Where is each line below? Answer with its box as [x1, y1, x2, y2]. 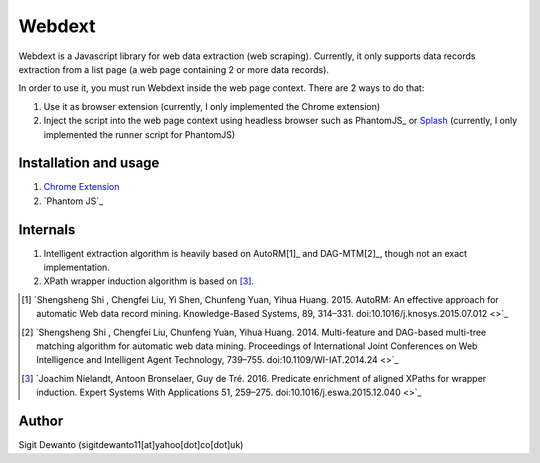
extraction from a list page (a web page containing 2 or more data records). [18, 63, 330, 75]
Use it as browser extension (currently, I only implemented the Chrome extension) [43, 100, 381, 112]
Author [18, 413, 64, 430]
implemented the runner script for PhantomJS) [43, 128, 236, 140]
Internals [18, 221, 76, 238]
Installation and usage [18, 155, 160, 172]
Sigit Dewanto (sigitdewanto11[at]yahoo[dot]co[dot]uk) [18, 439, 244, 451]
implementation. [43, 261, 110, 274]
